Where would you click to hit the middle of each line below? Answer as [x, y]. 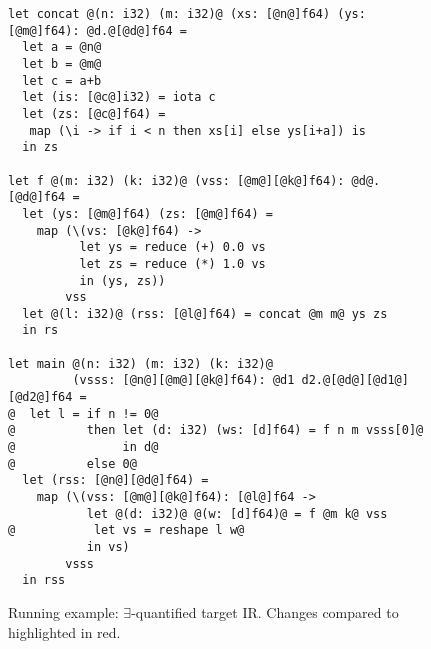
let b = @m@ [62, 63]
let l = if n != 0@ [94, 413]
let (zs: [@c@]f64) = [94, 113]
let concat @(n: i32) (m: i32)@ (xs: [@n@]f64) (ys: [187, 14]
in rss [44, 580]
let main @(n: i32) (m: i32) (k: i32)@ [140, 363]
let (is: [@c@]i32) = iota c [119, 97]
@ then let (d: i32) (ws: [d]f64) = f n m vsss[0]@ [216, 430]
